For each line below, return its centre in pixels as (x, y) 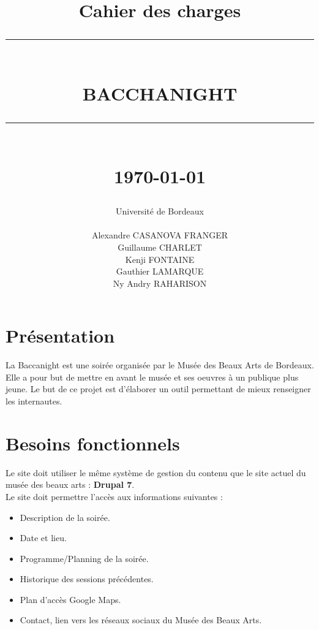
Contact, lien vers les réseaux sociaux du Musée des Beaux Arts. (141, 620)
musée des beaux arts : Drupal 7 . (70, 484)
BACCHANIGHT (160, 93)
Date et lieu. (43, 538)
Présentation (60, 336)
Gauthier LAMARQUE (160, 271)
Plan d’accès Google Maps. (70, 599)
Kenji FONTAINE (160, 259)
